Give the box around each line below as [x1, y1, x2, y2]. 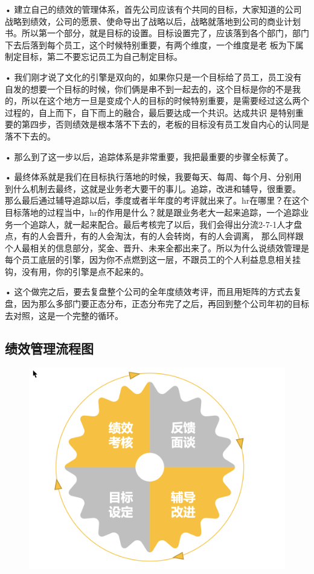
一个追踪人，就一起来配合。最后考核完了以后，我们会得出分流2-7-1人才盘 [13, 218, 303, 230]
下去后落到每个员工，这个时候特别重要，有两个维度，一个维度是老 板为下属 [5, 38, 304, 51]
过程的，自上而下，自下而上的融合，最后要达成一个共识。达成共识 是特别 [5, 106, 295, 118]
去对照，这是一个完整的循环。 [5, 309, 123, 321]
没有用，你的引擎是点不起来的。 [21, 265, 149, 277]
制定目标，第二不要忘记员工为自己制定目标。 [5, 50, 182, 63]
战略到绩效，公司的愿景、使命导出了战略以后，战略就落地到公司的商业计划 [5, 15, 301, 27]
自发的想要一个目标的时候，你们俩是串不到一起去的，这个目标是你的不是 [5, 82, 292, 95]
